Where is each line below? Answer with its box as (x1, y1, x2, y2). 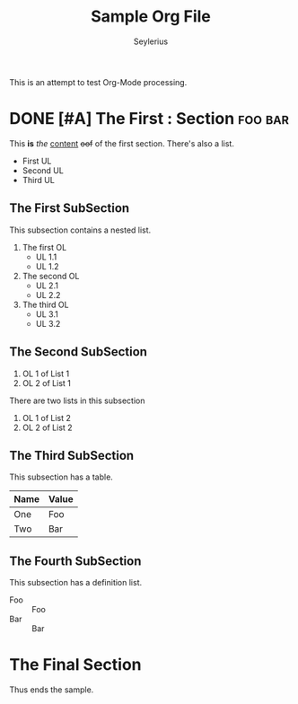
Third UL (22, 174, 56, 185)
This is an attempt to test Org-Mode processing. (9, 76, 188, 87)
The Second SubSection (9, 344, 148, 360)
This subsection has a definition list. (9, 577, 142, 588)
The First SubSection (9, 200, 130, 216)
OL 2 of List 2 (22, 422, 74, 433)
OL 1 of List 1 (22, 368, 70, 379)
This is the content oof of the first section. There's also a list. (9, 137, 235, 149)
